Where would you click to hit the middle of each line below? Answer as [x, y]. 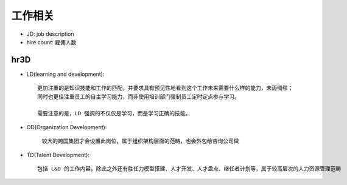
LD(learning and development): [65, 74]
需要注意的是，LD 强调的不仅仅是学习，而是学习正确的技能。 [114, 113]
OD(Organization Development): [67, 127]
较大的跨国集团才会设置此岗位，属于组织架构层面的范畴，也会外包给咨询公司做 [140, 141]
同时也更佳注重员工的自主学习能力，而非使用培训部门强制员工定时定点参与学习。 [138, 96]
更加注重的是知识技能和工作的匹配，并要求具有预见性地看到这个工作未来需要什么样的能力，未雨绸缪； [165, 88]
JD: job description [50, 34]
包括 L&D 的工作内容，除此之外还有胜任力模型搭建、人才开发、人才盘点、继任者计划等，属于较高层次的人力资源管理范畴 [189, 169]
